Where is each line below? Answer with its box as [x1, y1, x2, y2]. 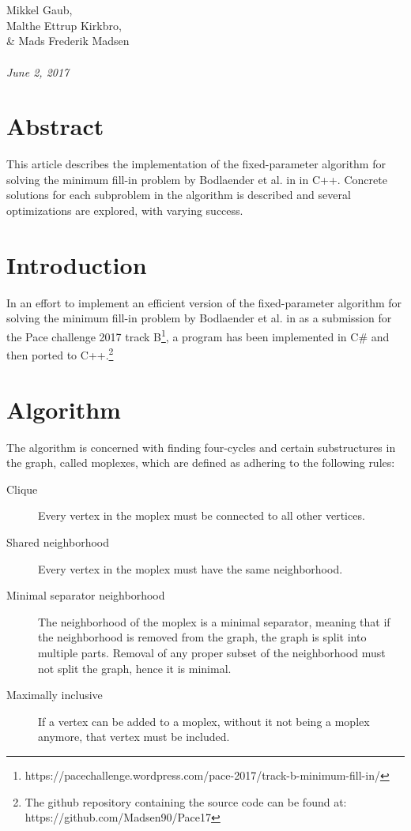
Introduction [6, 248, 147, 280]
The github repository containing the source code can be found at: [25, 793, 347, 810]
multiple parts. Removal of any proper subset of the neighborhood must [38, 644, 386, 660]
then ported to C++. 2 [6, 344, 114, 363]
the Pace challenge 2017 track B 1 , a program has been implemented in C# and [6, 325, 390, 344]
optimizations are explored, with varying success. [6, 202, 243, 219]
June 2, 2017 [6, 63, 70, 80]
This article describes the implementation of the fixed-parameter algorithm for [6, 156, 386, 172]
